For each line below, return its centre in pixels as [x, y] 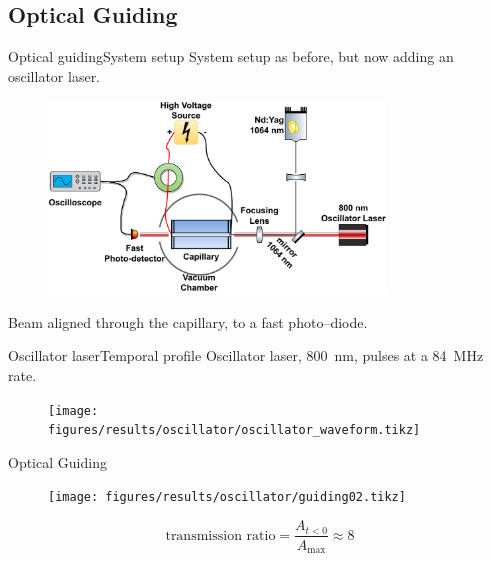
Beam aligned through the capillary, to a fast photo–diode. [188, 321]
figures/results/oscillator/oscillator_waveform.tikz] [234, 430]
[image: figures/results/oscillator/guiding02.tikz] [227, 497]
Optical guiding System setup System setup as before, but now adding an [231, 56]
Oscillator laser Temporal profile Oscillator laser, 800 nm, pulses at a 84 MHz [246, 355]
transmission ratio [220, 535]
